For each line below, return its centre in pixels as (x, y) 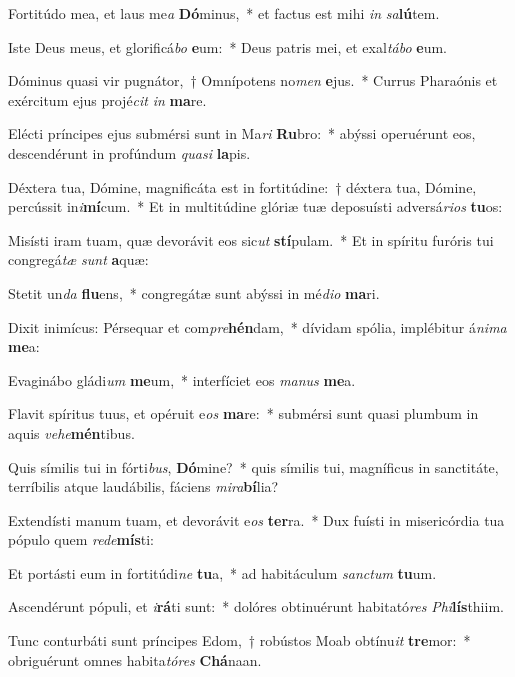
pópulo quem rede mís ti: (81, 539)
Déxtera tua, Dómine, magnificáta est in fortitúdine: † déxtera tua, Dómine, (242, 186)
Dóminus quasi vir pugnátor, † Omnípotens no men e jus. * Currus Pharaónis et (253, 80)
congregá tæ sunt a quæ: (78, 259)
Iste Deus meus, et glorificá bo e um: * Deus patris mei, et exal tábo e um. (227, 46)
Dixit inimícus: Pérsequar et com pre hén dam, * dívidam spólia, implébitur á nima (257, 326)
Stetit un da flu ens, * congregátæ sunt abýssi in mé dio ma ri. (194, 292)
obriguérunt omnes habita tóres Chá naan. (135, 659)
